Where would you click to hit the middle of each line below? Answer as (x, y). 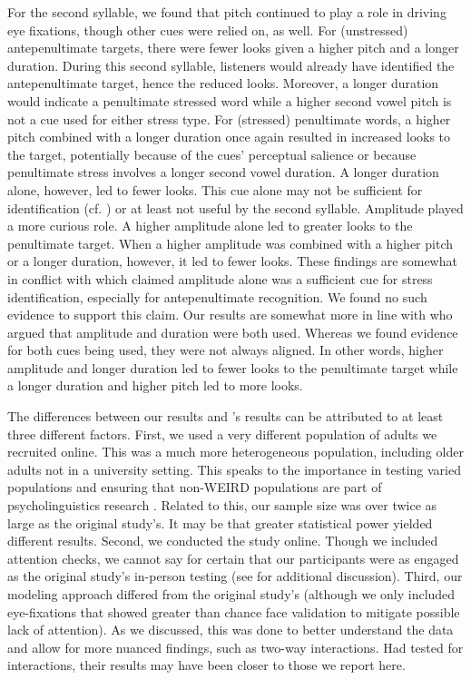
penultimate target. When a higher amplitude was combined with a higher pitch (230, 243)
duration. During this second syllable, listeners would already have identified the (231, 65)
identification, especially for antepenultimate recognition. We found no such (217, 296)
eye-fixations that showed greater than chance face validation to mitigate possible (234, 611)
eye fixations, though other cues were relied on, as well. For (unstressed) (208, 30)
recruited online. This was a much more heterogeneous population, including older (235, 452)
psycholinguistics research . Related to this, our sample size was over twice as (222, 505)
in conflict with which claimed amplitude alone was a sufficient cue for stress (220, 278)
